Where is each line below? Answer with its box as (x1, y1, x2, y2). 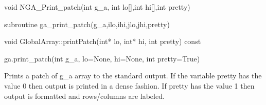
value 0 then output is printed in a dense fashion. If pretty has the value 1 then (4, 80, 255, 91)
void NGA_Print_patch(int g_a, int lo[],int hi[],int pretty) (4, 2, 190, 12)
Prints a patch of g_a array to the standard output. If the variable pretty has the (4, 70, 262, 81)
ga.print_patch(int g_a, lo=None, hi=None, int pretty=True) (4, 53, 200, 64)
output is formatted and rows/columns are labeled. (4, 90, 165, 101)
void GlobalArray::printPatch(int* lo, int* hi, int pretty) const (4, 36, 201, 47)
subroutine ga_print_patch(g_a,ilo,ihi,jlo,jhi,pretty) (4, 18, 170, 29)
